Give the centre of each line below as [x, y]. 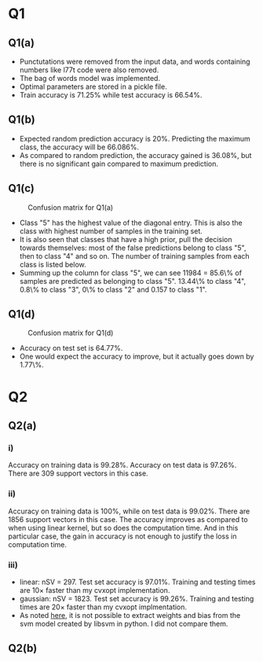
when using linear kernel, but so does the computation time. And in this [123, 528]
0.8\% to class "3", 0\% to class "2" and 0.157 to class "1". [113, 289]
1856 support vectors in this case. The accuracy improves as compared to [128, 519]
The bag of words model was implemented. [90, 78]
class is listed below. [53, 264]
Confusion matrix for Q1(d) [71, 333]
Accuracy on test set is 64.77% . [71, 348]
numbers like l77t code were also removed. [89, 70]
